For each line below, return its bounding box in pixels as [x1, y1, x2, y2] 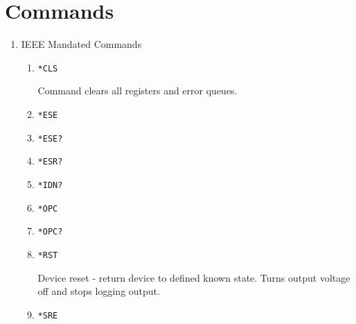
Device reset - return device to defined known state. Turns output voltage [37, 270, 350, 284]
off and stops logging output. [37, 284, 160, 298]
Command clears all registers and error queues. [37, 83, 238, 98]
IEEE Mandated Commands [21, 37, 142, 51]
